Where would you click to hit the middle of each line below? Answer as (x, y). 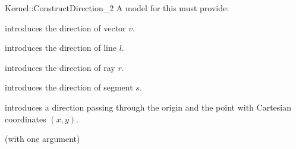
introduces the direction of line (61, 48)
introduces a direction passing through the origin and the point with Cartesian (148, 107)
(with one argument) (42, 139)
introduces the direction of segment (69, 87)
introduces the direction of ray (60, 67)
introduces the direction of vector (65, 27)
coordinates (26, 119)
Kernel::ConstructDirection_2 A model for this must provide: (117, 8)
